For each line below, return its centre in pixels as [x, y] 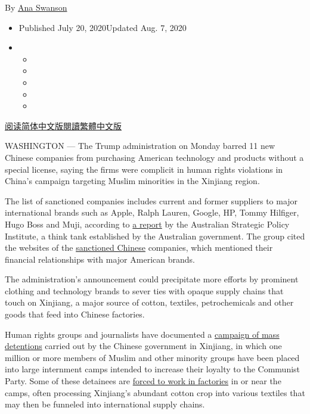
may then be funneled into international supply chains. [105, 404]
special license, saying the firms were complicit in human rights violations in [144, 169]
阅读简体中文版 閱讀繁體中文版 [63, 125]
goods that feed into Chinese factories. [75, 314]
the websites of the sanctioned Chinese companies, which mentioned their [139, 248]
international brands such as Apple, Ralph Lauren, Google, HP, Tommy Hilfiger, [152, 212]
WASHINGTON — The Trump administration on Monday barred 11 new [140, 146]
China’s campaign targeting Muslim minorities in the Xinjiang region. [132, 181]
